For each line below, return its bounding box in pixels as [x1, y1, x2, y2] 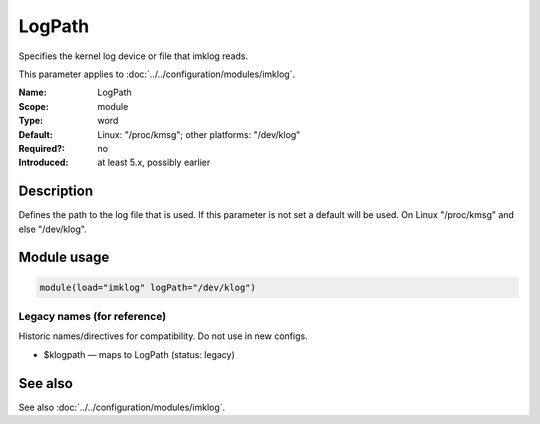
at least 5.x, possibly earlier [97, 156, 211, 169]
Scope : [18, 100, 49, 112]
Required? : [18, 142, 65, 154]
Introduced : [18, 156, 69, 169]
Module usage [18, 249, 110, 266]
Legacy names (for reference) [18, 309, 167, 323]
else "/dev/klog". [18, 223, 87, 235]
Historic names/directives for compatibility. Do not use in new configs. [18, 330, 309, 342]
